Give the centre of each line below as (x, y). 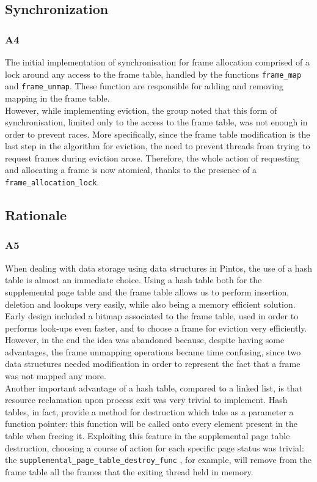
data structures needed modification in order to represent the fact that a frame (153, 364)
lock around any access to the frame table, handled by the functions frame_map (153, 74)
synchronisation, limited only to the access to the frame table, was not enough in (156, 122)
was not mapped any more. (56, 376)
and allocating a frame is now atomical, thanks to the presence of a (131, 170)
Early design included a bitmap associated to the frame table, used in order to (152, 316)
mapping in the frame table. (57, 98)
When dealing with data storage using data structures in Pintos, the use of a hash (158, 268)
